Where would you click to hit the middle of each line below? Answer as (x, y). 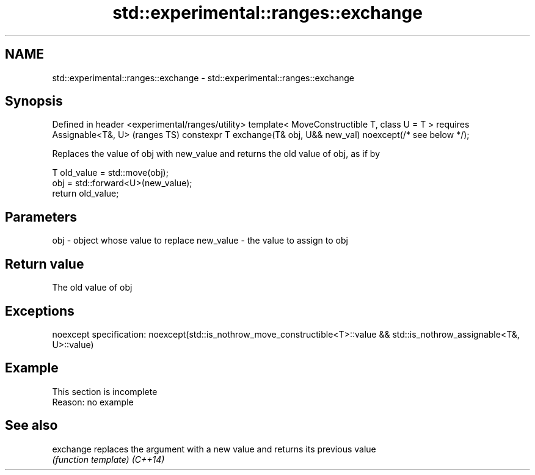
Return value (45, 264)
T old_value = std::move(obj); (110, 173)
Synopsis (34, 101)
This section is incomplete (105, 391)
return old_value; (86, 194)
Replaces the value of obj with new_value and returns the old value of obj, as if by (216, 154)
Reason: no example (93, 402)
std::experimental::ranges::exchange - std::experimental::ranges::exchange (203, 78)
